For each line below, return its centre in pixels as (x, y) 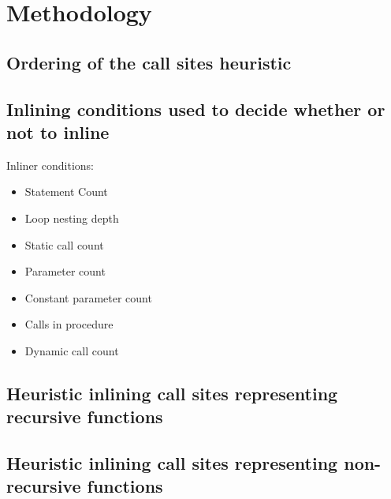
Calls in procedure (69, 324)
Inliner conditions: (50, 165)
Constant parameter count (88, 297)
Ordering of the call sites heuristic (149, 62)
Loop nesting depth (72, 218)
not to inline (58, 131)
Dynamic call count (72, 350)
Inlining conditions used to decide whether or (196, 109)
